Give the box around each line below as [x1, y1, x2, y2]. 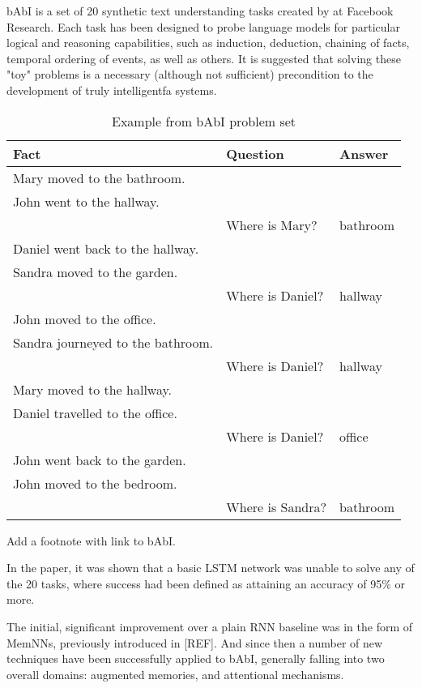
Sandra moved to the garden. [13, 262, 178, 281]
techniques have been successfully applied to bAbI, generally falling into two [6, 650, 385, 667]
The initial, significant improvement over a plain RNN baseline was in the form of [6, 617, 413, 635]
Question [226, 143, 284, 163]
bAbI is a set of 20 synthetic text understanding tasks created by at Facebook [6, 2, 394, 19]
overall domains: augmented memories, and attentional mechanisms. [6, 665, 344, 682]
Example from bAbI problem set [112, 111, 296, 130]
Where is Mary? [226, 215, 318, 234]
